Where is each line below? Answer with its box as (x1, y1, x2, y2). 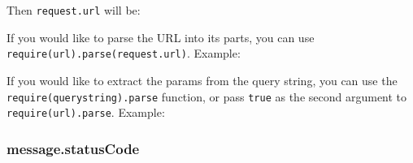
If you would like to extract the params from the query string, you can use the (7, 71, 398, 88)
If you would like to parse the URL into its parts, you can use (7, 28, 315, 45)
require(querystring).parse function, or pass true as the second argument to (7, 88, 407, 105)
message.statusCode (7, 138, 140, 158)
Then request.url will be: (7, 2, 141, 18)
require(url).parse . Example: (7, 104, 165, 121)
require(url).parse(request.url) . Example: (7, 45, 241, 62)
